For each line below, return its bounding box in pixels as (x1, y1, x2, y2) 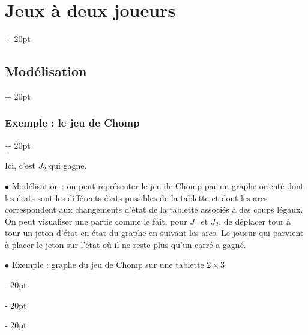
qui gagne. (49, 159, 87, 172)
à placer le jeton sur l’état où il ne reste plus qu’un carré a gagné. (5, 238, 246, 250)
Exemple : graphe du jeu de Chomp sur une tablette (11, 258, 204, 271)
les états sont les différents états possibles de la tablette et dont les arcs (5, 191, 268, 204)
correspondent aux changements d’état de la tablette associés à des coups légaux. (5, 203, 303, 216)
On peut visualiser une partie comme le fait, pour (5, 214, 187, 227)
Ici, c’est (5, 159, 36, 172)
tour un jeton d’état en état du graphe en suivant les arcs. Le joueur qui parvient (5, 226, 304, 239)
